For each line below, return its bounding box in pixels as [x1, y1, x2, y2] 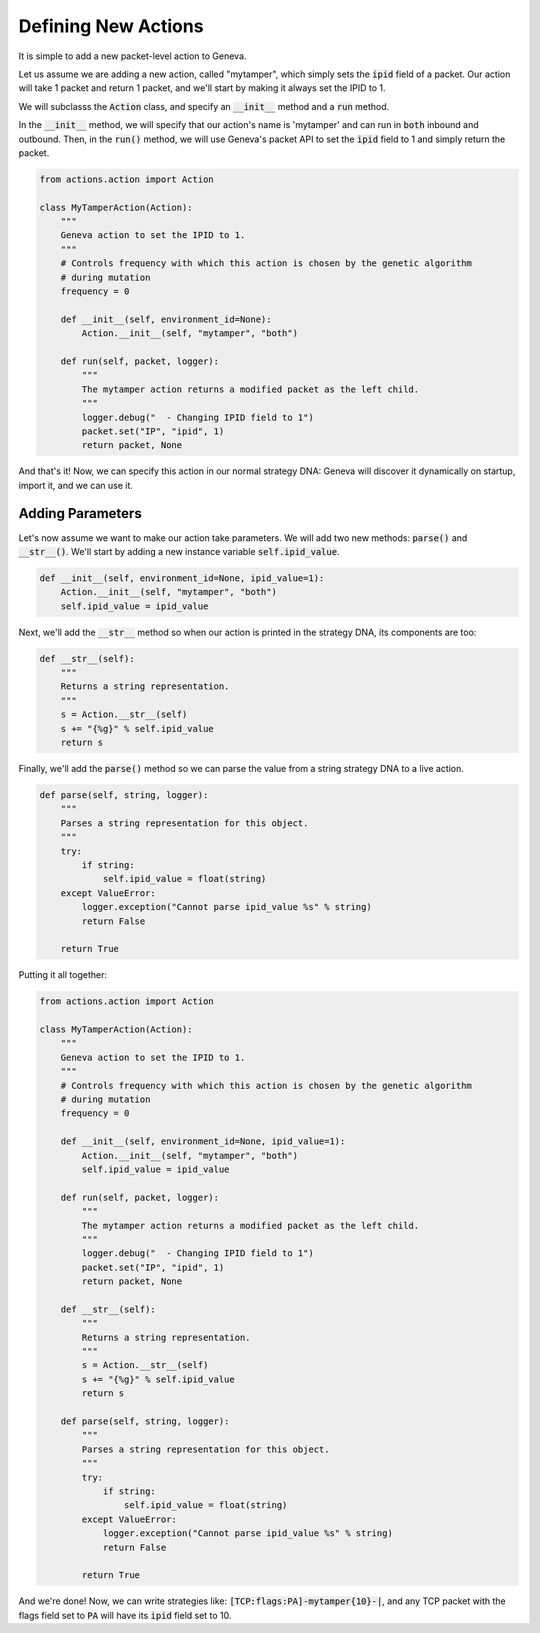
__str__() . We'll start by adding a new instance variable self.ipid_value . [18, 545, 340, 557]
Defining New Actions [18, 15, 204, 37]
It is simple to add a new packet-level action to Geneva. [18, 50, 247, 62]
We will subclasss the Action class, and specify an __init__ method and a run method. [18, 100, 390, 112]
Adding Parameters [18, 505, 142, 522]
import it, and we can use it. [18, 479, 134, 491]
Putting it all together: [18, 969, 107, 981]
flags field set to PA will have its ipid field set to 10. [18, 1609, 232, 1621]
